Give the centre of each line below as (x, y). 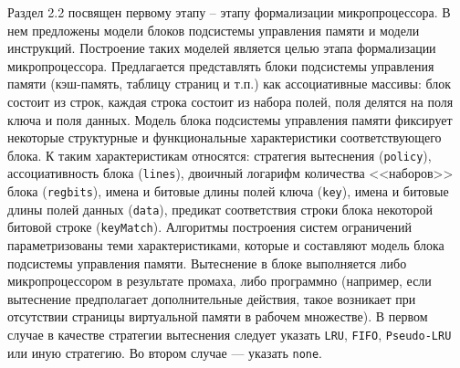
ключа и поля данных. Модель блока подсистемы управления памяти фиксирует (230, 119)
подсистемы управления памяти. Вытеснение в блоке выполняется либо (207, 263)
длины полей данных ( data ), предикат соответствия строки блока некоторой (220, 209)
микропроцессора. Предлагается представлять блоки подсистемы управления (221, 65)
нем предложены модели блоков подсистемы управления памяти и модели (214, 30)
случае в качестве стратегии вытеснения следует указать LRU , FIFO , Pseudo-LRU (230, 334)
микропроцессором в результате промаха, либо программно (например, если (220, 281)
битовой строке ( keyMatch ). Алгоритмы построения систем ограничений (210, 227)
